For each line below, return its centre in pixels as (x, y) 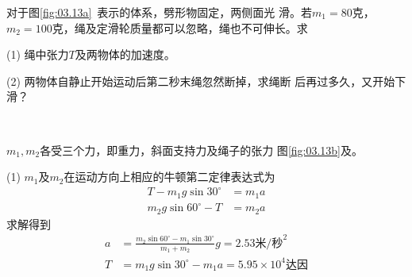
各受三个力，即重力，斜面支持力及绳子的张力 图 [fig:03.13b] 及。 (202, 150)
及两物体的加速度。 (125, 54)
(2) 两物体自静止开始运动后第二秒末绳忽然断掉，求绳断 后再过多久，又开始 (201, 81)
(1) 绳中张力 (38, 54)
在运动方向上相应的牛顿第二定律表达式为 (169, 177)
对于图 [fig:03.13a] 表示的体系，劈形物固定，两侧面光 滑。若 (160, 12)
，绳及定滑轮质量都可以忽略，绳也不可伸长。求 (185, 27)
